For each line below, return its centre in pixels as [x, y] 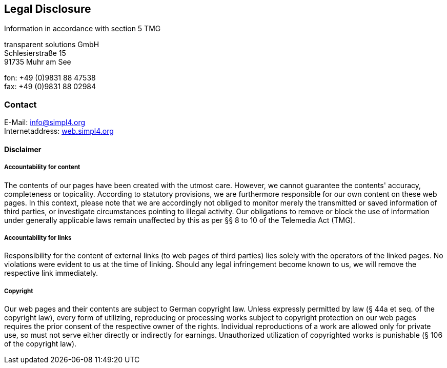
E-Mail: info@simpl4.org [45, 122]
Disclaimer [23, 149]
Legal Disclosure [48, 9]
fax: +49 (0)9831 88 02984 [50, 87]
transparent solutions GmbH [52, 45]
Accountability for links [38, 238]
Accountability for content [42, 167]
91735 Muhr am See [38, 62]
